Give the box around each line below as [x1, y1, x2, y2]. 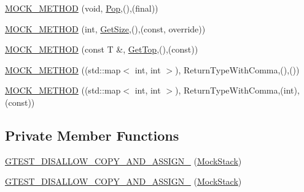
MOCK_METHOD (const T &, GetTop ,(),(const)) [5, 43, 198, 56]
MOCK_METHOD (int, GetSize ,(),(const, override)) [5, 22, 206, 35]
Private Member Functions [5, 125, 179, 144]
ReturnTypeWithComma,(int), [183, 84, 300, 97]
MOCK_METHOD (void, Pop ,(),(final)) [5, 2, 158, 14]
